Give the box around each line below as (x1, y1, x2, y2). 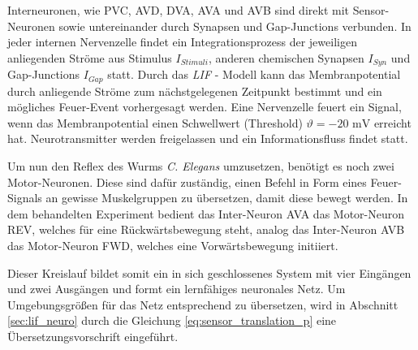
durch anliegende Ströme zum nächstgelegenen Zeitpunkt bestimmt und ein (7, 82, 382, 99)
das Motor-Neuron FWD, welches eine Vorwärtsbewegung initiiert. (7, 237, 338, 254)
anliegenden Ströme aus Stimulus (7, 49, 172, 66)
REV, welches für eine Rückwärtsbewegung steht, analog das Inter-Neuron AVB (7, 221, 405, 238)
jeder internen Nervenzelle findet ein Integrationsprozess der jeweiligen (7, 33, 357, 50)
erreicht (373, 114, 412, 131)
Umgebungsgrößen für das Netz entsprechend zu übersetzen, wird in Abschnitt (7, 296, 399, 313)
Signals (7, 189, 42, 206)
